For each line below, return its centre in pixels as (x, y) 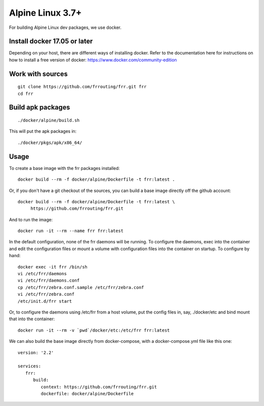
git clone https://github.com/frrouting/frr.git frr (82, 87)
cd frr (26, 94)
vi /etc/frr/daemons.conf (49, 281)
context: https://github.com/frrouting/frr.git (99, 387)
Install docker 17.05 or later (51, 41)
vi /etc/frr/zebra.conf (46, 294)
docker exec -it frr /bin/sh (53, 267)
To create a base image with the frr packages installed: (64, 168)
